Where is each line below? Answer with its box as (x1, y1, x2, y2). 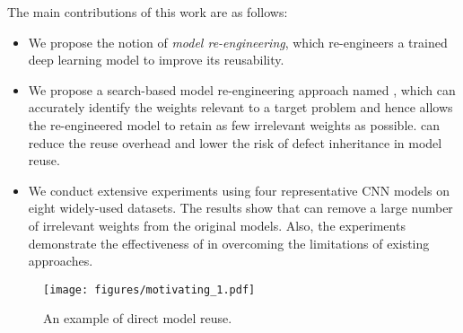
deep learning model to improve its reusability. (28, 50, 284, 69)
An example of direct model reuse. (43, 309, 232, 328)
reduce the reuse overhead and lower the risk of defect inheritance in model (28, 133, 442, 152)
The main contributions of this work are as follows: (7, 3, 288, 21)
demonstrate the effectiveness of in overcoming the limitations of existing (28, 233, 430, 252)
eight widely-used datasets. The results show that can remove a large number (28, 198, 453, 217)
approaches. (28, 251, 93, 270)
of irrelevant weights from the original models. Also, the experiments (28, 215, 406, 234)
